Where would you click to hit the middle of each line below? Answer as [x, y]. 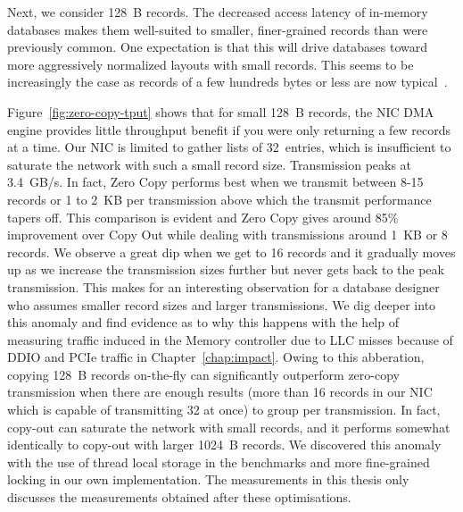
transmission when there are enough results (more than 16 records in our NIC [220, 392]
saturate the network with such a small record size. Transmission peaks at [210, 164]
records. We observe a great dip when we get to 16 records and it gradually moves [231, 252]
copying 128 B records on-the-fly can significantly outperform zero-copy [203, 374]
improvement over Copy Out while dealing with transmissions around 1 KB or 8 [227, 235]
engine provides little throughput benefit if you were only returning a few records [229, 129]
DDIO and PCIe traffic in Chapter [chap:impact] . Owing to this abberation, [216, 357]
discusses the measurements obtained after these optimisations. [179, 497]
